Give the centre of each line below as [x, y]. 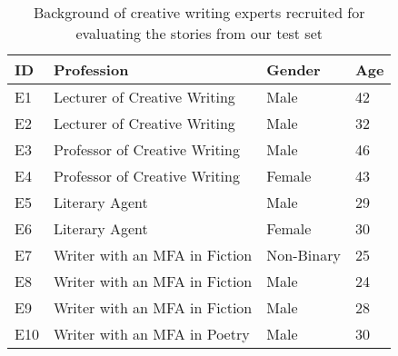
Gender [294, 69]
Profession [91, 69]
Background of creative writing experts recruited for [199, 12]
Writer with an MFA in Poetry [151, 334]
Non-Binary [303, 255]
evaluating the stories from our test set [199, 33]
